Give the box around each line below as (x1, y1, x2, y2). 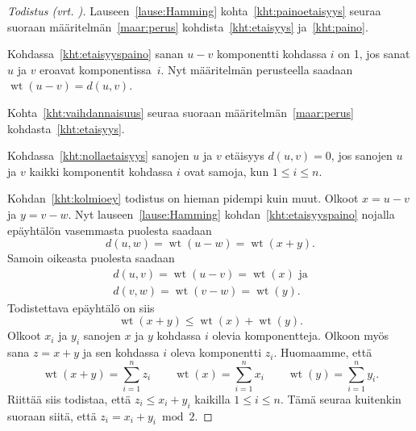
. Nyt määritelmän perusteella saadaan (160, 61, 353, 77)
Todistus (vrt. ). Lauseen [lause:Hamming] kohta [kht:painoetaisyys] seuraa (7, 2, 381, 19)
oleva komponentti (170, 344, 262, 361)
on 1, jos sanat (338, 45, 410, 62)
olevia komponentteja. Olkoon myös (212, 327, 389, 344)
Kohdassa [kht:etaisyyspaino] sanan (7, 45, 184, 62)
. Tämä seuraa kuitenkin (280, 390, 401, 407)
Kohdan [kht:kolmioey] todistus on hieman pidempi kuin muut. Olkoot (7, 190, 359, 207)
